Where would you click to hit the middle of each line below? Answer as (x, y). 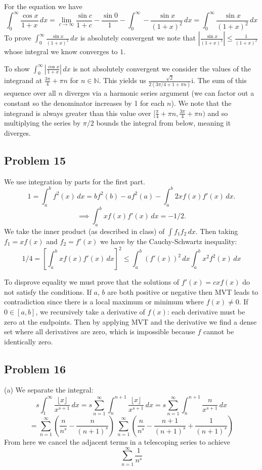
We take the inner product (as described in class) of (84, 231)
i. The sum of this (219, 80)
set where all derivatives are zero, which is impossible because (100, 331)
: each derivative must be (206, 311)
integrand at (23, 80)
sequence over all (30, 93)
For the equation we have (43, 6)
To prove (18, 38)
